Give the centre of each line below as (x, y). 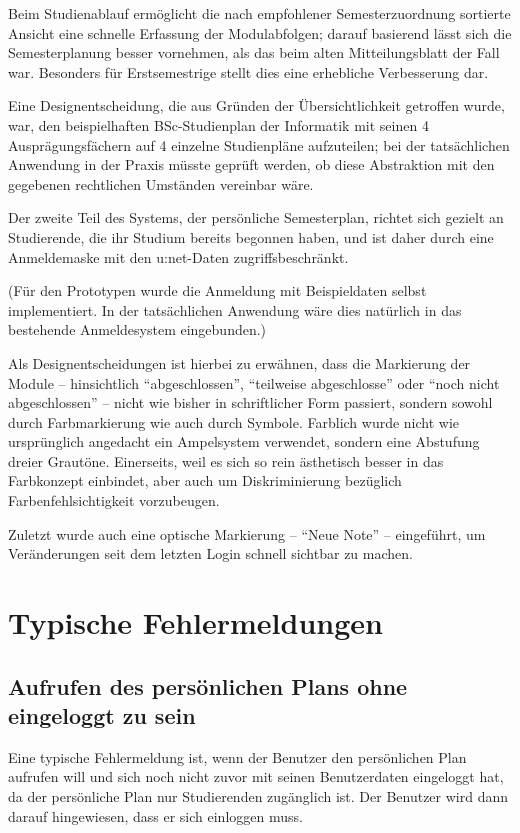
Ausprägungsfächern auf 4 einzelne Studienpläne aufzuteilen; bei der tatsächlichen (259, 144)
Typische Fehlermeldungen (195, 622)
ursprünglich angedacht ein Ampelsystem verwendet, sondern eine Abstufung (244, 441)
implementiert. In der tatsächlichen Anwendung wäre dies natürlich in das (235, 309)
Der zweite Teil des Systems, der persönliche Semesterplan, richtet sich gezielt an (256, 217)
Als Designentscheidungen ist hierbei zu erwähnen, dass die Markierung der (239, 362)
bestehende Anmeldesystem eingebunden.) (137, 329)
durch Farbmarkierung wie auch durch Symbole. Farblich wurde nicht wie (234, 421)
